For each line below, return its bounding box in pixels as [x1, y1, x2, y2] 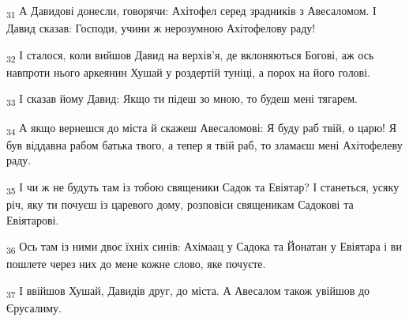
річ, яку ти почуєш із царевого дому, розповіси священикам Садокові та [6, 196, 354, 212]
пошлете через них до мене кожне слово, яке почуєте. [6, 255, 266, 272]
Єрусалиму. [6, 300, 62, 316]
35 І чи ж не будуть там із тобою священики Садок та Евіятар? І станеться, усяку [6, 178, 400, 197]
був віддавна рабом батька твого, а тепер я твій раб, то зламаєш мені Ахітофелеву [6, 136, 403, 153]
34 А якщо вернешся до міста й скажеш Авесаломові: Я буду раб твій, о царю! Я [6, 119, 396, 138]
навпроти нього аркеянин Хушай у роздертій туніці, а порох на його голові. [6, 63, 371, 80]
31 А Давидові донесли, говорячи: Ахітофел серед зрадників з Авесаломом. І [6, 2, 377, 21]
